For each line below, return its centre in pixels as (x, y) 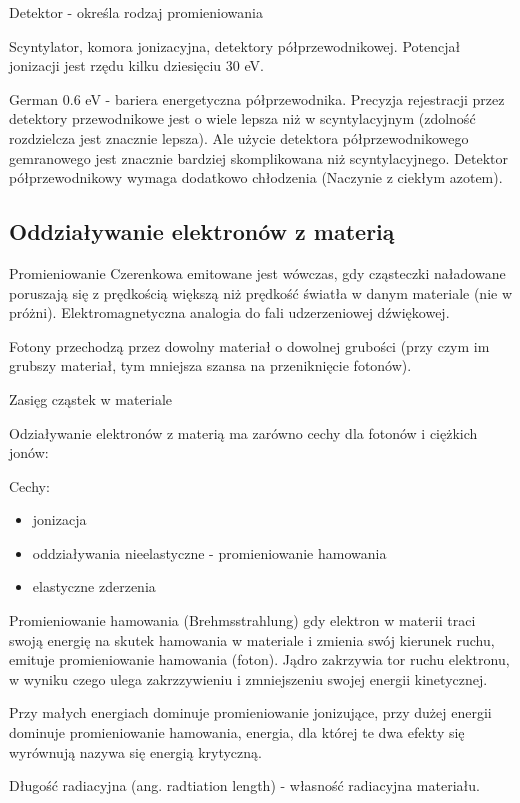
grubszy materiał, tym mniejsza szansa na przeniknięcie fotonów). (210, 365)
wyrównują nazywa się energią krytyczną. (135, 751)
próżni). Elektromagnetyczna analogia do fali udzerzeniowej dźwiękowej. (229, 312)
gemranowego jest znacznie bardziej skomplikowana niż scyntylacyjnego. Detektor (259, 157)
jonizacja (59, 519)
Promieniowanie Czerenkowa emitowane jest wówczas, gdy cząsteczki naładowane (257, 272)
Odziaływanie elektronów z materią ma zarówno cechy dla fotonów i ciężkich (243, 432)
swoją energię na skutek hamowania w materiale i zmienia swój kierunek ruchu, (252, 639)
